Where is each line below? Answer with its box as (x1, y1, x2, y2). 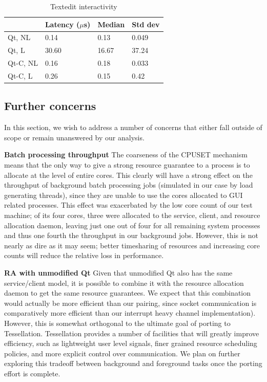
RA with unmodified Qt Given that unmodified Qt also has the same (4, 267, 233, 278)
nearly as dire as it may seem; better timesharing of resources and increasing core (4, 240, 260, 250)
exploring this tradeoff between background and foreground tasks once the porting (4, 358, 262, 369)
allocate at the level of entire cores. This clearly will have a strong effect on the (4, 169, 253, 180)
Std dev (132, 19, 160, 29)
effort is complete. (4, 368, 60, 378)
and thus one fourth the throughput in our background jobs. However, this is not (4, 230, 259, 241)
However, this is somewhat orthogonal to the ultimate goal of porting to (4, 317, 231, 328)
